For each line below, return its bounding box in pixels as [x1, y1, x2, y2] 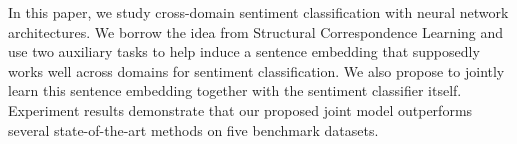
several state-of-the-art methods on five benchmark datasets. [8, 119, 379, 140]
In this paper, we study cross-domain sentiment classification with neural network [8, 2, 509, 22]
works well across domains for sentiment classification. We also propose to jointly [8, 60, 505, 81]
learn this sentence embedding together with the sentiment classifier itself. [8, 80, 462, 101]
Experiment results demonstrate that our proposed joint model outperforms [8, 99, 473, 120]
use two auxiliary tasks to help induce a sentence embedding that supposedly [8, 41, 480, 62]
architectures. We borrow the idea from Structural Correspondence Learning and [8, 21, 504, 42]
